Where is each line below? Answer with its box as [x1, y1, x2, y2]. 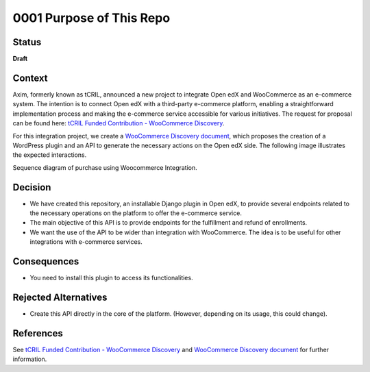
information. [12, 355, 47, 363]
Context [12, 72, 48, 84]
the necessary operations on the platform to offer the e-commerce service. [29, 209, 243, 217]
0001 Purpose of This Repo [12, 10, 171, 25]
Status [12, 36, 42, 48]
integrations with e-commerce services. [29, 238, 143, 246]
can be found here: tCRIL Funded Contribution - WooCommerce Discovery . [12, 119, 225, 127]
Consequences [12, 256, 79, 267]
